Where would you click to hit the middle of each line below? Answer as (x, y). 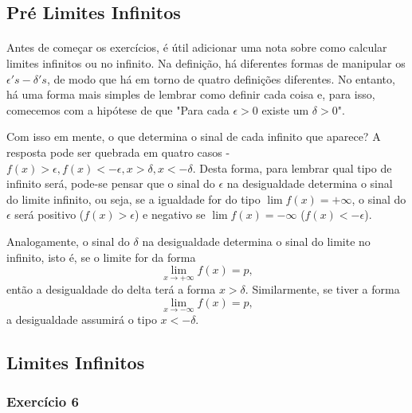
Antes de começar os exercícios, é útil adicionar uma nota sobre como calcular (197, 47)
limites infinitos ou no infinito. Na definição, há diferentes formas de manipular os (206, 62)
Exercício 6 (43, 401)
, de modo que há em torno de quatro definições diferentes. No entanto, (221, 78)
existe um (285, 109)
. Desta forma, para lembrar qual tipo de (292, 168)
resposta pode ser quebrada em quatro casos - (118, 152)
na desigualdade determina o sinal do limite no (256, 241)
